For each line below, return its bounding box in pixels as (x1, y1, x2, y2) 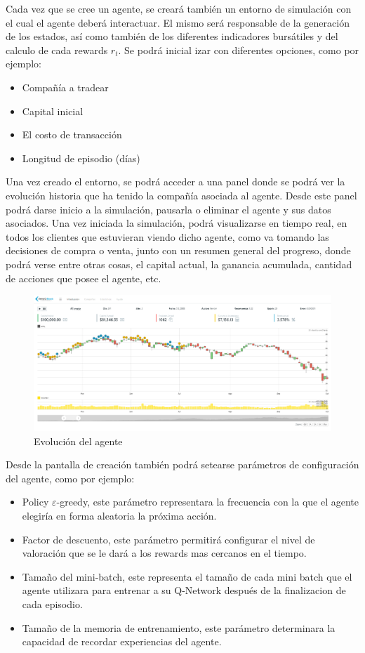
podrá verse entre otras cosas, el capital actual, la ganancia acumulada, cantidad (6, 256, 352, 271)
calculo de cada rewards (6, 42, 108, 57)
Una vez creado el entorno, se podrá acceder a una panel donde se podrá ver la (6, 174, 345, 189)
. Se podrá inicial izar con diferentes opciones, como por (118, 42, 359, 57)
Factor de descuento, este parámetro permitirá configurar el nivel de (22, 532, 315, 546)
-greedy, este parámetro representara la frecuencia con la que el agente (56, 494, 359, 509)
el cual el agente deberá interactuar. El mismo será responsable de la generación (6, 15, 350, 29)
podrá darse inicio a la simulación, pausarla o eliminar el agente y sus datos (6, 202, 331, 216)
